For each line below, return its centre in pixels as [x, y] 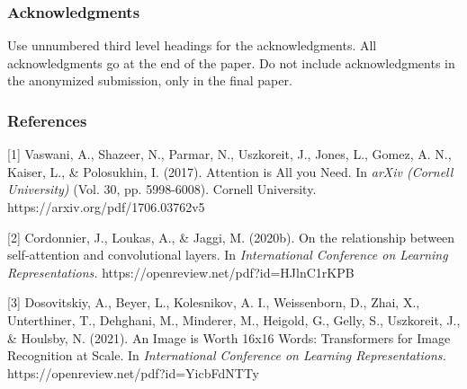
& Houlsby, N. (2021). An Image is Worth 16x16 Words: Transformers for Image [229, 337]
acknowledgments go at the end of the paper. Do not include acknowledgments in [231, 62]
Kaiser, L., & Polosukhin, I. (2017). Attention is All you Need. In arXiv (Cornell [230, 171]
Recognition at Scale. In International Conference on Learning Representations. [227, 355]
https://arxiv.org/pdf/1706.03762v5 [106, 207]
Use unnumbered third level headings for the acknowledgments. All [192, 45]
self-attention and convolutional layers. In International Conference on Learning [228, 255]
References [47, 120]
